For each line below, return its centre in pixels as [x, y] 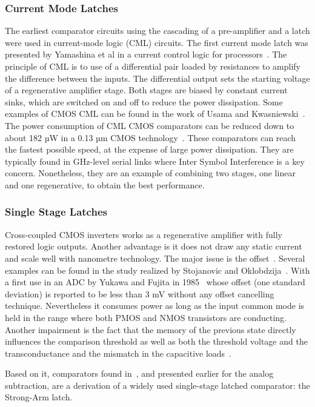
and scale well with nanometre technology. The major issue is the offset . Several [155, 258]
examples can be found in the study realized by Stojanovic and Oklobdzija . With [157, 270]
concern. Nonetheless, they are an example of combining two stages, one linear [150, 173]
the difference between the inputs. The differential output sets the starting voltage [157, 78]
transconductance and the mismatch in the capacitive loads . [118, 353]
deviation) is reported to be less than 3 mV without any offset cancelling [140, 293]
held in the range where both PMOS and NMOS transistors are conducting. [146, 317]
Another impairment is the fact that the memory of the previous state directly [151, 329]
